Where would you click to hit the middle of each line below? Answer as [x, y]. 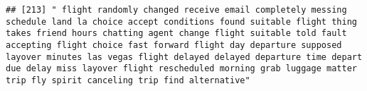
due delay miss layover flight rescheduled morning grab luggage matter [181, 69]
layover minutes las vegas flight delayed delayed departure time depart [184, 57]
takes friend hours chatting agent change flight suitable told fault [176, 34]
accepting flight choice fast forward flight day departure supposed [174, 45]
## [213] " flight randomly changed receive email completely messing [176, 10]
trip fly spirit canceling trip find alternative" [128, 80]
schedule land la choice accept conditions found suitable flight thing [181, 22]
